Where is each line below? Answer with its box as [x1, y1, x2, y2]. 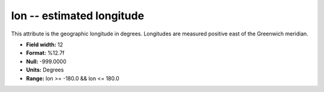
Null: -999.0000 [26, 58, 67, 65]
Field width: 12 [26, 41, 63, 48]
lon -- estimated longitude [11, 9, 145, 22]
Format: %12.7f [26, 49, 65, 57]
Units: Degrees [26, 66, 64, 73]
